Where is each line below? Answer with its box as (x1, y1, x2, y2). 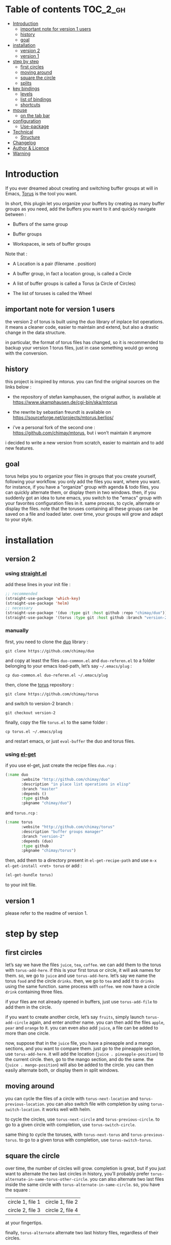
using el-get (5, 751, 37, 758)
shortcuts (20, 101, 41, 108)
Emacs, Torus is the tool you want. (5, 190, 77, 197)
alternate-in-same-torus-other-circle (5, 1177, 88, 1182)
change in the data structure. (5, 329, 66, 335)
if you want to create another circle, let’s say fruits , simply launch (5, 1014, 145, 1020)
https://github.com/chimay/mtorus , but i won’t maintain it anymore (12, 430, 152, 436)
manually (5, 627, 29, 634)
